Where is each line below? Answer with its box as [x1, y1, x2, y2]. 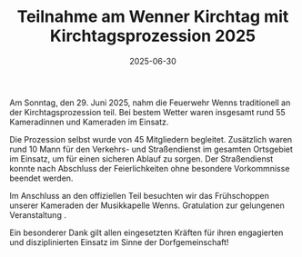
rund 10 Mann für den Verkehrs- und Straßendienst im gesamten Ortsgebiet [9, 143, 294, 154]
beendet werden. [9, 173, 74, 183]
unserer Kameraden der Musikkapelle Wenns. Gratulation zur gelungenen [9, 200, 285, 211]
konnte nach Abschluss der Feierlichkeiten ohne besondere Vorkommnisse [9, 163, 290, 173]
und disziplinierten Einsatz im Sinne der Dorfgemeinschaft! [9, 236, 229, 247]
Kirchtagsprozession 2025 [49, 25, 257, 46]
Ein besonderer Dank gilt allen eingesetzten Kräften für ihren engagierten [9, 227, 284, 238]
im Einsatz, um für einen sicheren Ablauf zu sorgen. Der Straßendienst [9, 153, 274, 164]
